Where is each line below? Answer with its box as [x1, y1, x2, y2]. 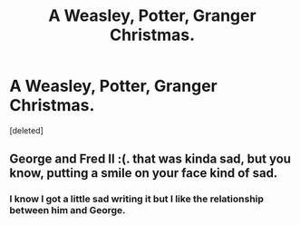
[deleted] [9, 124, 44, 136]
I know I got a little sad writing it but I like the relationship [9, 192, 265, 205]
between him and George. [9, 204, 126, 217]
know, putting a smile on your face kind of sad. [9, 165, 278, 181]
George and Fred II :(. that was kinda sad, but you [9, 152, 292, 167]
